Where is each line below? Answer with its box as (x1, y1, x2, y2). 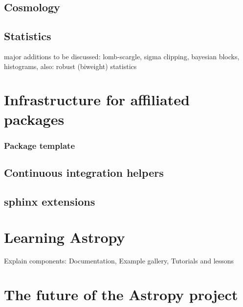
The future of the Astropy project (4, 284, 238, 305)
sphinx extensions (4, 193, 95, 209)
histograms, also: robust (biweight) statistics (4, 61, 137, 71)
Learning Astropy (4, 227, 125, 247)
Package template (4, 139, 75, 151)
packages (4, 109, 65, 129)
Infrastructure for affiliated (4, 90, 190, 110)
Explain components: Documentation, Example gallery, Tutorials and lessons (4, 256, 234, 266)
